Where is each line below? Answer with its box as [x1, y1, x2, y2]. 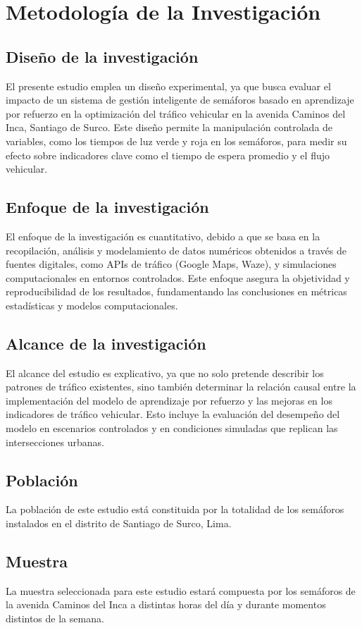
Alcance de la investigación [6, 332, 206, 354]
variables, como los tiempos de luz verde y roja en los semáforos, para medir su [6, 133, 347, 148]
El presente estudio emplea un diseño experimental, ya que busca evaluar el [6, 78, 331, 93]
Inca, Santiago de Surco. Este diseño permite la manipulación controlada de [6, 120, 333, 135]
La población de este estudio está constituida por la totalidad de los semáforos [6, 502, 344, 517]
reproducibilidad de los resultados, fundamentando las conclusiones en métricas [6, 284, 347, 299]
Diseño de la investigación [6, 45, 199, 67]
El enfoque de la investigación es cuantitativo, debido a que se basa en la [6, 228, 320, 243]
